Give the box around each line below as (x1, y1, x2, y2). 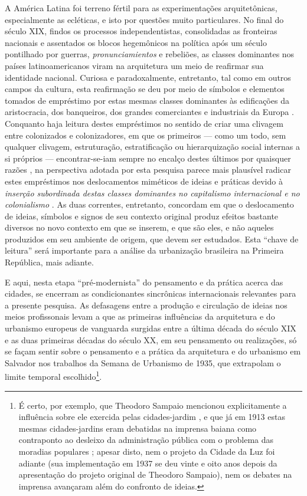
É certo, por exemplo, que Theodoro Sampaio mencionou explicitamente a (18, 399, 287, 411)
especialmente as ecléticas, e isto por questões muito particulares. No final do (5, 13, 284, 25)
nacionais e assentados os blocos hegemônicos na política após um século (5, 36, 267, 48)
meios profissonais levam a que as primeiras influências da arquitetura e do (5, 310, 275, 323)
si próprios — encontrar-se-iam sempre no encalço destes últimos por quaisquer (5, 152, 291, 164)
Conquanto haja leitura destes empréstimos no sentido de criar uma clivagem (5, 117, 283, 129)
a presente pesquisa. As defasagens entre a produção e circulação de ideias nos (5, 298, 288, 311)
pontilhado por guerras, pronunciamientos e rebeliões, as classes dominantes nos (5, 48, 295, 60)
